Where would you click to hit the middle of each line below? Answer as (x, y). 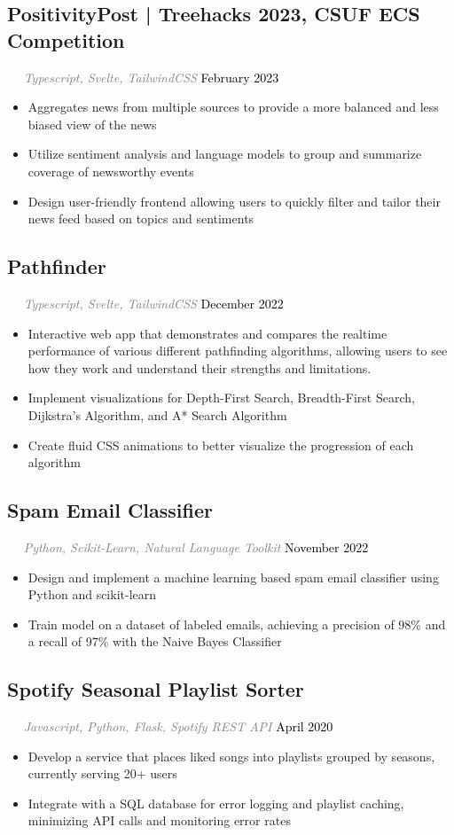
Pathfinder (57, 266)
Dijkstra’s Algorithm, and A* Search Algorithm (157, 414)
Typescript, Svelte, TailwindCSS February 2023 (151, 77)
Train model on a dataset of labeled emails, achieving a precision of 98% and (237, 624)
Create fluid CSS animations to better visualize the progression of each (221, 445)
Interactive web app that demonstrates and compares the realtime (207, 333)
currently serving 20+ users (102, 773)
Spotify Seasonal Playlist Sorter (156, 689)
